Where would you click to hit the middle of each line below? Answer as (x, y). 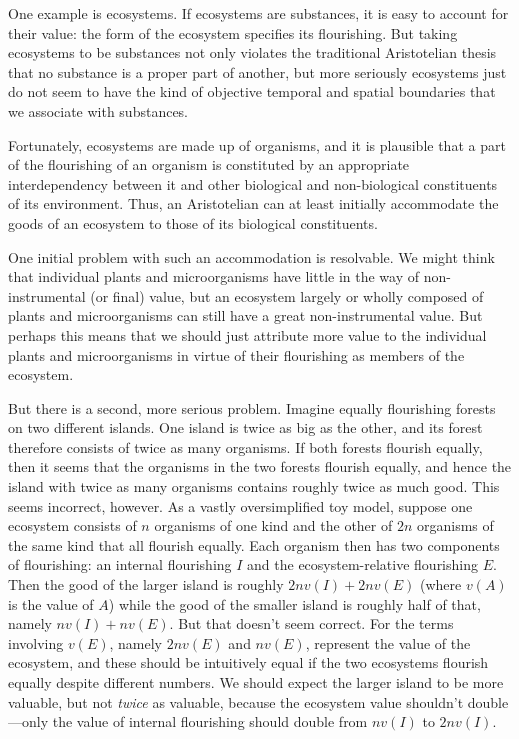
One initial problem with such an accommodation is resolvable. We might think (251, 256)
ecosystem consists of (72, 525)
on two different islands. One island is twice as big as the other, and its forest (245, 427)
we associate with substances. (98, 110)
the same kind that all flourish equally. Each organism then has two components (254, 544)
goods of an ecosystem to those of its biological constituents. (193, 222)
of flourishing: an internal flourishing (120, 564)
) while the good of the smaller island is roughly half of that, (294, 603)
